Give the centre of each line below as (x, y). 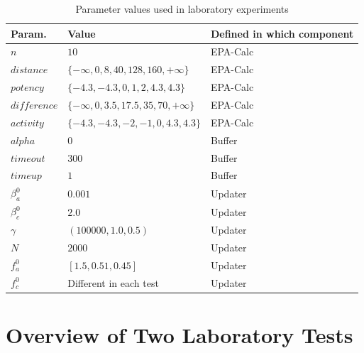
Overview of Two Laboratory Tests (180, 335)
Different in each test (113, 282)
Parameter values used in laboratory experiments (182, 9)
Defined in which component (282, 33)
